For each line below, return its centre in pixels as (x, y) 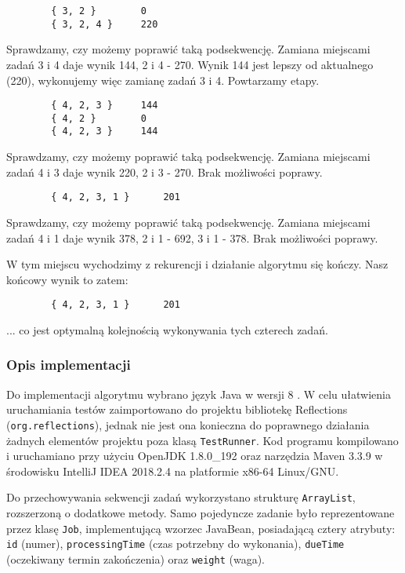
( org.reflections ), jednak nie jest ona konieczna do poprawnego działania (188, 424)
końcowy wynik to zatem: (67, 279)
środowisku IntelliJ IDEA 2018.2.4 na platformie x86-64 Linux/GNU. (173, 471)
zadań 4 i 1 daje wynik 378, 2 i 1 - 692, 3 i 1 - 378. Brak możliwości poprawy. (192, 237)
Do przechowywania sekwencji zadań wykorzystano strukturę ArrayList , (181, 497)
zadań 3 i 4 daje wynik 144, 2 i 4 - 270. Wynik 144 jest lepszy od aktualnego (190, 64)
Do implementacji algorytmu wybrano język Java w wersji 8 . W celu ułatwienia (199, 394)
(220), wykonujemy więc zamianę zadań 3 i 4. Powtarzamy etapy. (163, 80)
